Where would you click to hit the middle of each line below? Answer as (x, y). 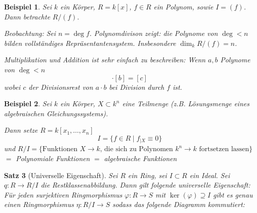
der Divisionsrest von (61, 87)
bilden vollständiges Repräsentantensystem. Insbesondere (90, 43)
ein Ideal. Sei (210, 175)
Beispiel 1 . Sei (28, 6)
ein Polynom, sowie (183, 6)
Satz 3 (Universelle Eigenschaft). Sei (61, 175)
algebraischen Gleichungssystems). (56, 113)
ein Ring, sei (147, 175)
